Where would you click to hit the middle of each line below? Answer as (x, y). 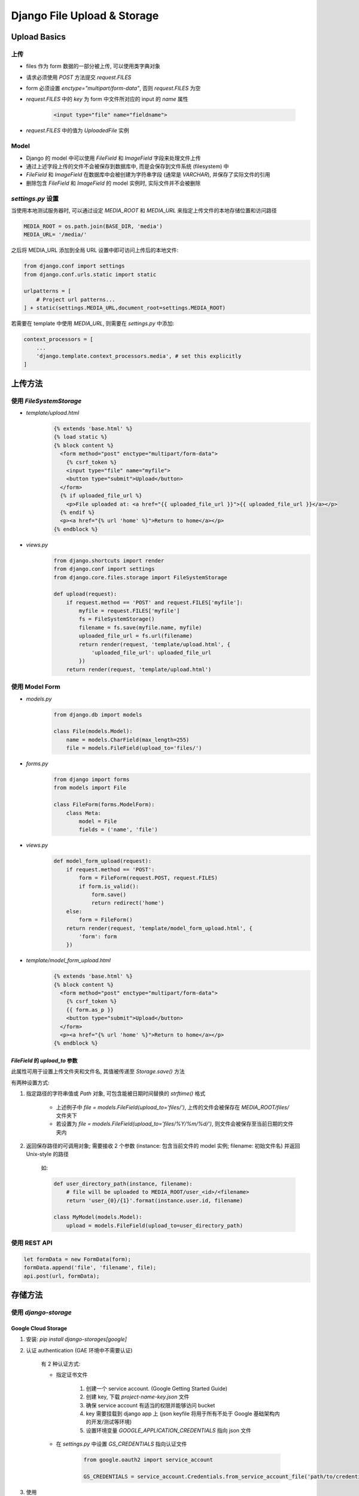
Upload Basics (38, 37)
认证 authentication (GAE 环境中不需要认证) (79, 1350)
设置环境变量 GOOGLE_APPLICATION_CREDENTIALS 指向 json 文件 (168, 1430)
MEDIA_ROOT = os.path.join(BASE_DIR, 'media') (93, 226)
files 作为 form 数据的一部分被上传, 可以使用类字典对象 (93, 66)
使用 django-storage (41, 1312)
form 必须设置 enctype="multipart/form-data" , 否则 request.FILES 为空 (113, 88)
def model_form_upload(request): (103, 861)
